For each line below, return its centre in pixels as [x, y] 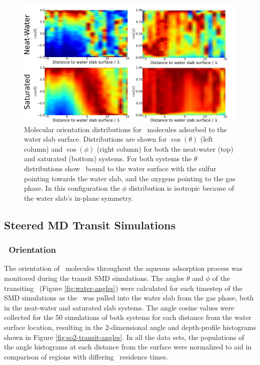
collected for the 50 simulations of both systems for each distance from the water [128, 317]
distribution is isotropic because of [181, 188]
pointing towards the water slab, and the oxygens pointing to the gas [130, 178]
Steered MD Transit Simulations [90, 225]
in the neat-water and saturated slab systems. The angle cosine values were [119, 307]
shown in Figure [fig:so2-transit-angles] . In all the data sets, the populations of [124, 337]
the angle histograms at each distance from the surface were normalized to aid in [128, 347]
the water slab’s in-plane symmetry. [79, 198]
